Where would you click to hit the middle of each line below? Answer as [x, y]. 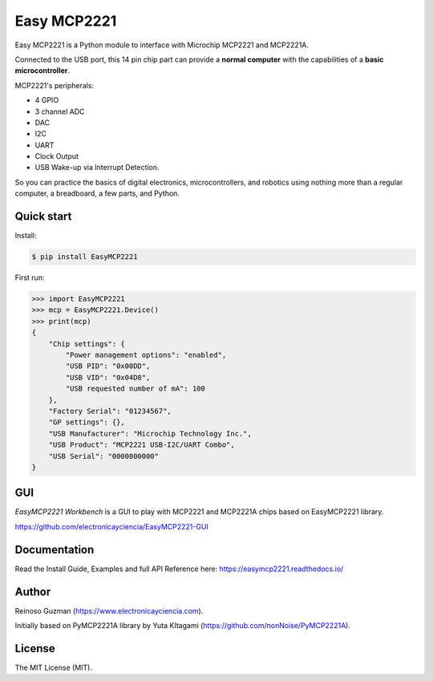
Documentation [55, 549]
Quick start [43, 217]
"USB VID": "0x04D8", [108, 377]
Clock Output [57, 156]
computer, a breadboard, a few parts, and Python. [97, 193]
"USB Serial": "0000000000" [104, 456]
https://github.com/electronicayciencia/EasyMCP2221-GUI [111, 526]
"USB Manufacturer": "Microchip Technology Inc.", [150, 434]
